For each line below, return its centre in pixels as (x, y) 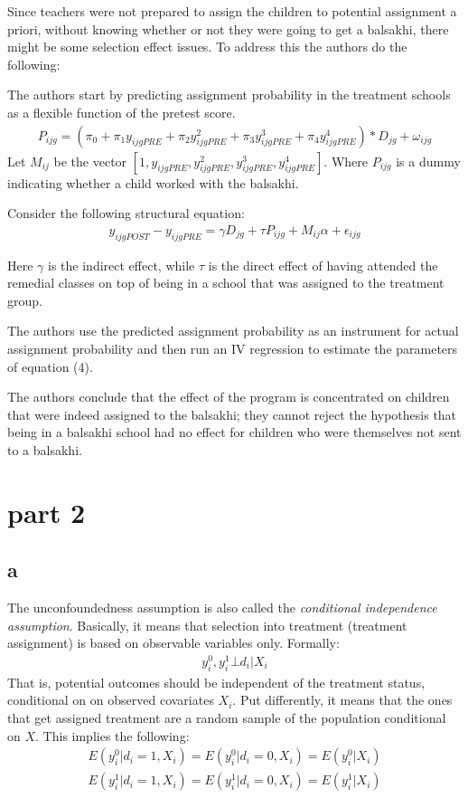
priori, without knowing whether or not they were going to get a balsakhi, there (228, 28)
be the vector (90, 161)
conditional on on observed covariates (111, 700)
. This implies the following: (112, 735)
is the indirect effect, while (122, 265)
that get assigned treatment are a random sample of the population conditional (227, 717)
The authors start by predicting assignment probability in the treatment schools (229, 95)
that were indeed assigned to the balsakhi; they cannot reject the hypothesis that (232, 414)
